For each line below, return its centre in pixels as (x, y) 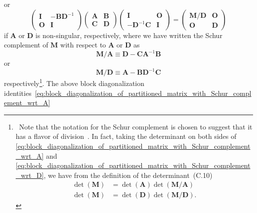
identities (18, 93)
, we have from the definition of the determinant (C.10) (128, 175)
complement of (26, 45)
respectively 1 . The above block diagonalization (74, 83)
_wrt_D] (30, 175)
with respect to (83, 45)
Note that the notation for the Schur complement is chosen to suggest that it (136, 126)
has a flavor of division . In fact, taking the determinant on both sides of (126, 136)
